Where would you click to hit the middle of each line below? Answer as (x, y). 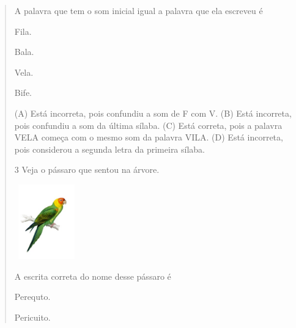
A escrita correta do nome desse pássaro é (93, 276)
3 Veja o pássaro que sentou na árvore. (87, 169)
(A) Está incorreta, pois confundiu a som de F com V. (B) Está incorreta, (153, 113)
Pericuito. (32, 317)
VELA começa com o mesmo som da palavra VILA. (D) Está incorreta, (149, 137)
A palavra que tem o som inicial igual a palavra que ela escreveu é (139, 10)
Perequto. (32, 297)
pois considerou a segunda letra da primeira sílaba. (110, 149)
